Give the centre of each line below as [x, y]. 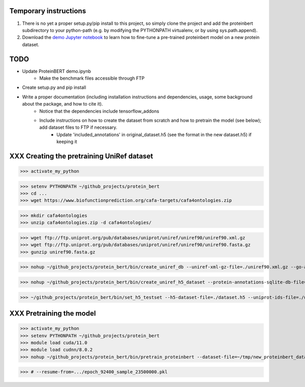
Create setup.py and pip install [54, 87]
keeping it [67, 142]
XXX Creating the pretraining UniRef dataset [81, 156]
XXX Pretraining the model [53, 313]
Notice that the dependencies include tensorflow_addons [99, 111]
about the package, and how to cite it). [63, 104]
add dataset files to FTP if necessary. [78, 127]
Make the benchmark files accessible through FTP [92, 78]
